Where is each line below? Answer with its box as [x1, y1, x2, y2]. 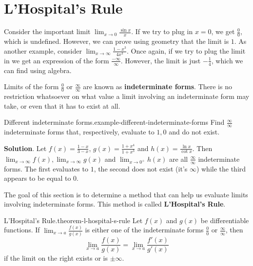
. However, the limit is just [120, 55, 201, 65]
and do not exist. [169, 126, 220, 136]
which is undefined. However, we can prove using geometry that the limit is [4, 36, 229, 46]
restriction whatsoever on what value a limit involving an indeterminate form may [4, 91, 250, 101]
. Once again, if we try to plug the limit [126, 45, 246, 56]
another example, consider [4, 45, 82, 56]
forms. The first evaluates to [4, 163, 88, 173]
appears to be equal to [4, 173, 71, 183]
